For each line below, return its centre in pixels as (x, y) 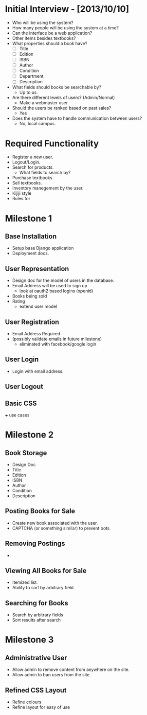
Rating (18, 301)
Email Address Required (36, 333)
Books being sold (29, 296)
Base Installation (31, 236)
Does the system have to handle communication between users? (77, 118)
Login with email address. (38, 371)
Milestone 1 (28, 218)
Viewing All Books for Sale (46, 570)
